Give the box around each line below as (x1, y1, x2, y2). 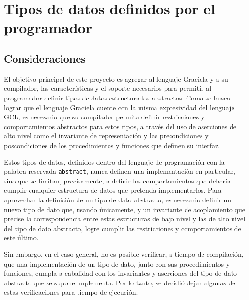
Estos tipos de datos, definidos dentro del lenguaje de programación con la (4, 156, 225, 167)
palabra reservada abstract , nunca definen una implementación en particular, (4, 166, 235, 176)
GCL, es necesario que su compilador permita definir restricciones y (4, 112, 205, 122)
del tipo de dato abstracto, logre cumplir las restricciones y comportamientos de (4, 223, 241, 233)
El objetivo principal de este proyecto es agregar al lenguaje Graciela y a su (4, 73, 228, 83)
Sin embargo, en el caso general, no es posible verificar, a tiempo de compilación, (4, 249, 244, 259)
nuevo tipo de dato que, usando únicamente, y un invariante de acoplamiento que (4, 204, 245, 214)
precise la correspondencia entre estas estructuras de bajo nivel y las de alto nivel (4, 214, 246, 224)
